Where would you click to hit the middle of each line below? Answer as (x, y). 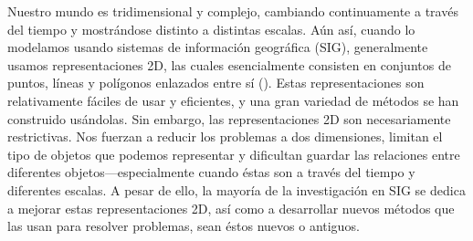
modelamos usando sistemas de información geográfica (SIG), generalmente (218, 47)
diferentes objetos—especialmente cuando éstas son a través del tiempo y (211, 172)
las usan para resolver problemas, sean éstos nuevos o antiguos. (184, 226)
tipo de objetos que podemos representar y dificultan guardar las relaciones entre (234, 154)
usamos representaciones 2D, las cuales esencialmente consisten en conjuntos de (229, 64)
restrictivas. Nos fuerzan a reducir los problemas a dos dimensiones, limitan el (225, 136)
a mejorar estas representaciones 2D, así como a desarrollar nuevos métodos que (231, 208)
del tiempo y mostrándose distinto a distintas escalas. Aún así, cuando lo (211, 29)
